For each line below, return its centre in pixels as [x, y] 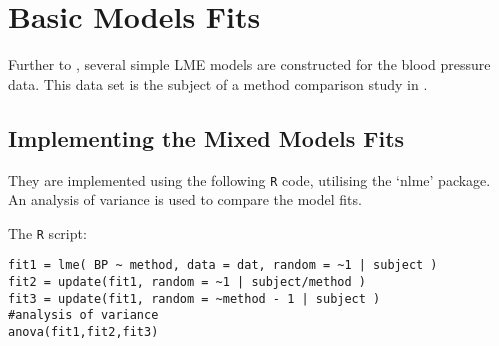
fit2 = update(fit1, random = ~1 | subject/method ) [187, 282]
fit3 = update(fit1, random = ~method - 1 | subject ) [194, 298]
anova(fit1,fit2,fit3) [83, 332]
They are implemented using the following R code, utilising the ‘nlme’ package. [249, 179]
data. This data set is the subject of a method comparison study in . [218, 83]
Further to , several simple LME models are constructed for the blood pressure [249, 64]
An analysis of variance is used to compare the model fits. [185, 199]
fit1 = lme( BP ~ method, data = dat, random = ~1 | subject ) [223, 265]
